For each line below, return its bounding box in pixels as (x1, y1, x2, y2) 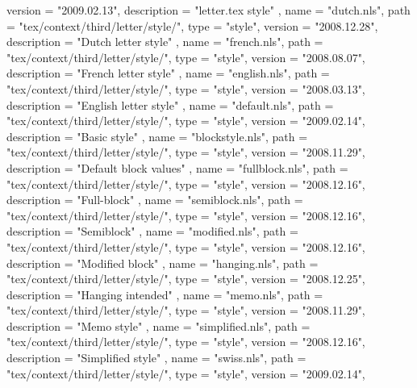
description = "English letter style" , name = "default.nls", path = (6, 96, 334, 113)
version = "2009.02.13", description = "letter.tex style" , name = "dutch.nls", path (6, 2, 411, 18)
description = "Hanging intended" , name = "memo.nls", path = (6, 286, 323, 302)
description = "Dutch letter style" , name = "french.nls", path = (6, 33, 323, 50)
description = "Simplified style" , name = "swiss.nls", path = (6, 349, 306, 366)
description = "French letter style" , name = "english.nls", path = (6, 65, 330, 81)
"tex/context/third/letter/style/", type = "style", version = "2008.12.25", (6, 270, 365, 287)
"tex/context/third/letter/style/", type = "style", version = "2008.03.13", (6, 80, 365, 97)
